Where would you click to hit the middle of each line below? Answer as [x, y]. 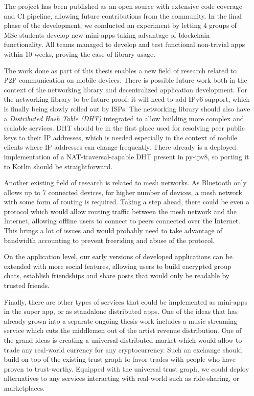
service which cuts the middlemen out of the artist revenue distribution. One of [123, 330]
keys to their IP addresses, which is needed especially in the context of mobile [121, 137]
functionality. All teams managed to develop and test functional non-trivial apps [125, 44]
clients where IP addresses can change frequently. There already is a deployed [120, 147]
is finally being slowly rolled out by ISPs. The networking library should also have [127, 108]
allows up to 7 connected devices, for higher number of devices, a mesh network [123, 192]
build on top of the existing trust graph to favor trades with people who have [120, 359]
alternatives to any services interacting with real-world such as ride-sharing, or [122, 378]
